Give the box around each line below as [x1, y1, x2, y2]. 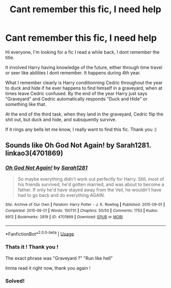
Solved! [5, 277, 25, 284]
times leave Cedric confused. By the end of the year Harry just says [5, 90, 148, 96]
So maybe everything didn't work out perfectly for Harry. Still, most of [17, 176, 164, 182]
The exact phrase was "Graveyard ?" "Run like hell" [5, 255, 113, 261]
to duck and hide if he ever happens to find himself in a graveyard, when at [5, 85, 163, 91]
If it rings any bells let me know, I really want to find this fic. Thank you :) [5, 126, 157, 132]
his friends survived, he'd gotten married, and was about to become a [17, 181, 164, 187]
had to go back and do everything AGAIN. [17, 192, 105, 198]
